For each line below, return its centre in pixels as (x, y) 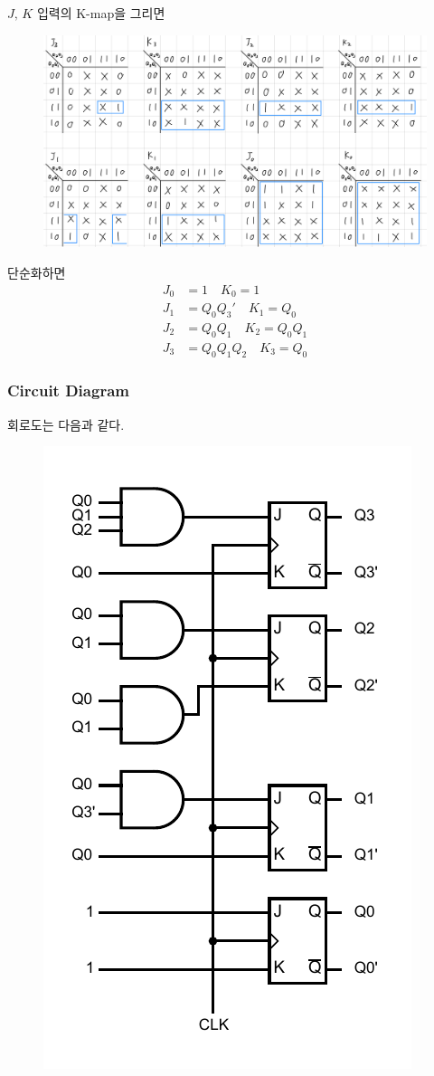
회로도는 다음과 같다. (66, 424)
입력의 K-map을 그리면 (101, 13)
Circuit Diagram (68, 390)
